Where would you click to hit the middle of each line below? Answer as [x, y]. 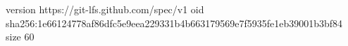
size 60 [20, 37]
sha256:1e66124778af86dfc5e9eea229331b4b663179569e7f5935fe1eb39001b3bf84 [174, 23]
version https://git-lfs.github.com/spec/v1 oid [105, 9]
